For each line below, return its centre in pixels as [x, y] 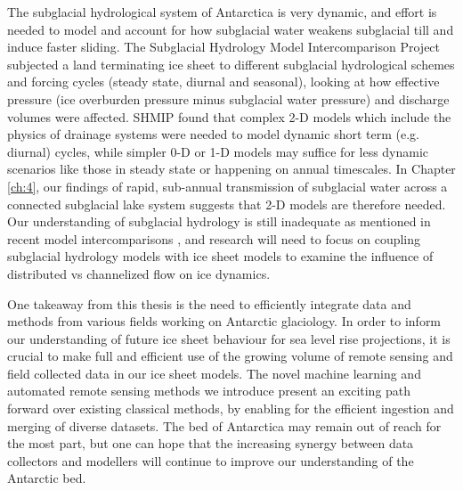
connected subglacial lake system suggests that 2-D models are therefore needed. [227, 204]
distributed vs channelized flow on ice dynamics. [139, 273]
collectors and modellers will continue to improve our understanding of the [211, 460]
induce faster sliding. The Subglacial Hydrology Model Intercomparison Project [224, 47]
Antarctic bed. [47, 478]
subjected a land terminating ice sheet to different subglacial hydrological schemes [231, 64]
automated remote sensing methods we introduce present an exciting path [209, 391]
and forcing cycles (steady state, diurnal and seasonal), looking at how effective [223, 82]
